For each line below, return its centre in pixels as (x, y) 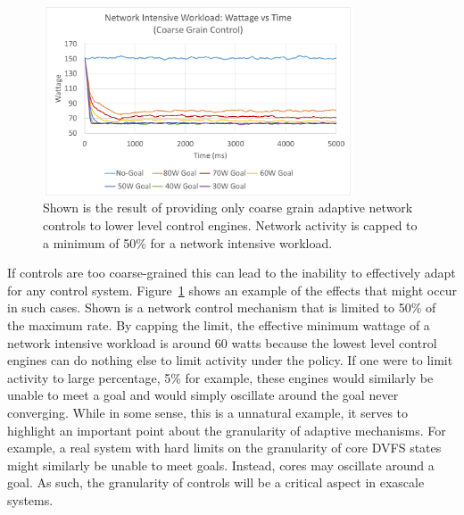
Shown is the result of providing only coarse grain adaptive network (228, 208)
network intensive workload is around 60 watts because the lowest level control (222, 342)
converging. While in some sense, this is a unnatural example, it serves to (208, 412)
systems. (30, 499)
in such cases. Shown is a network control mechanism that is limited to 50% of (222, 307)
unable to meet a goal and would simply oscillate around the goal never (203, 395)
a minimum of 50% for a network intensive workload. (188, 242)
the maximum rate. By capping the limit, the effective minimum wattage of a (219, 325)
